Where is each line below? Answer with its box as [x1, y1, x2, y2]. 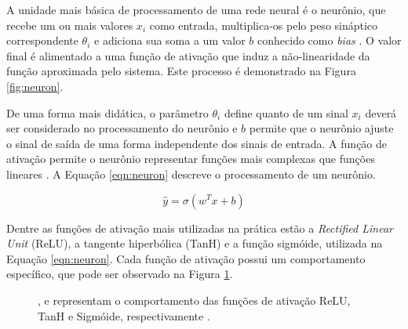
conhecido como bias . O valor [257, 32, 402, 49]
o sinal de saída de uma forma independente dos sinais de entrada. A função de [6, 135, 388, 151]
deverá [365, 104, 397, 121]
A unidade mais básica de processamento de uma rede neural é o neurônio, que [6, 2, 386, 17]
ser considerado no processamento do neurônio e [6, 120, 238, 136]
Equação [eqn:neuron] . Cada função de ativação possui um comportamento [6, 250, 366, 266]
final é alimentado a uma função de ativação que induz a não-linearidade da [6, 47, 370, 63]
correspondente [6, 32, 78, 49]
